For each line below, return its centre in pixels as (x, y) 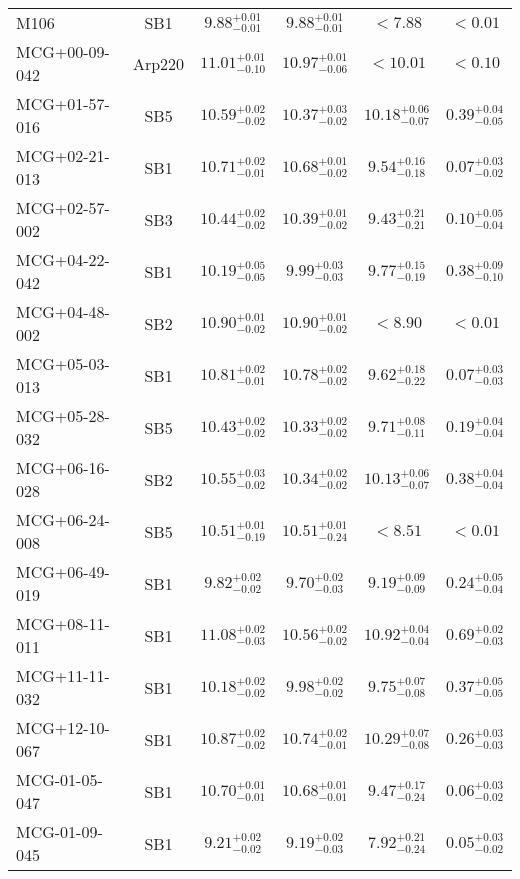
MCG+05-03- (63, 363)
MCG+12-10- (63, 727)
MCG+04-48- (63, 311)
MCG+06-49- (63, 571)
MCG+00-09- (63, 51)
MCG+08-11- (63, 623)
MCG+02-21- (63, 155)
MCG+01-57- (63, 103)
